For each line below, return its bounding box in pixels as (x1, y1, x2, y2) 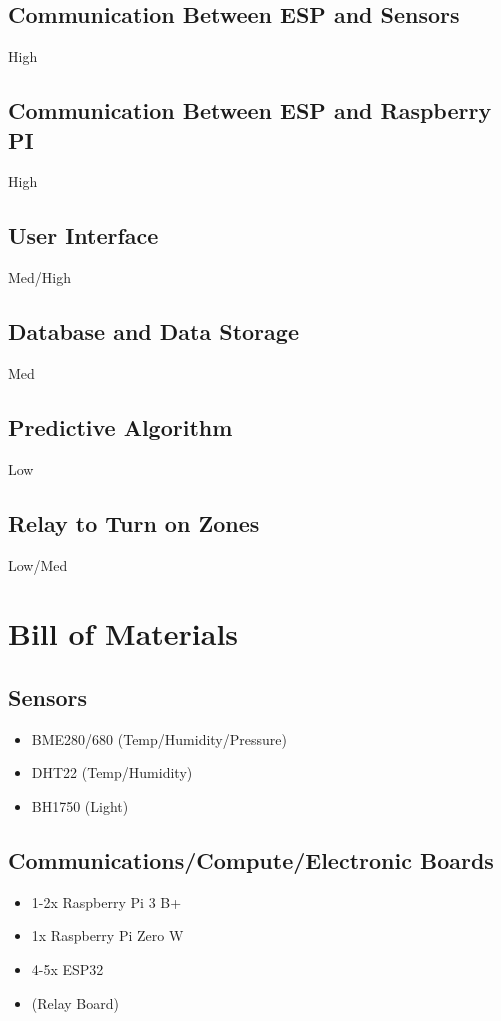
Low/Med (8, 554, 68, 575)
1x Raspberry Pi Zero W (31, 925, 184, 946)
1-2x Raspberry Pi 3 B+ (31, 891, 182, 912)
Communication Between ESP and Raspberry (8, 95, 492, 126)
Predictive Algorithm (8, 411, 233, 442)
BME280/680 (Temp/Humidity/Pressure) (31, 728, 287, 749)
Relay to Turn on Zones (8, 507, 260, 538)
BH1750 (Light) (31, 795, 129, 816)
